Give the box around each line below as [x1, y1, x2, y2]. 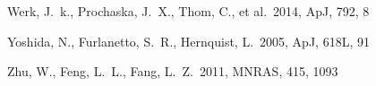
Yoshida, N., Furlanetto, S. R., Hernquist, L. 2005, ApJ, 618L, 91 [7, 31, 370, 50]
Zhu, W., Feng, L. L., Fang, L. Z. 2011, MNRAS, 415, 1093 [7, 62, 338, 81]
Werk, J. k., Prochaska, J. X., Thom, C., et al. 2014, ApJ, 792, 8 [7, 2, 370, 20]
